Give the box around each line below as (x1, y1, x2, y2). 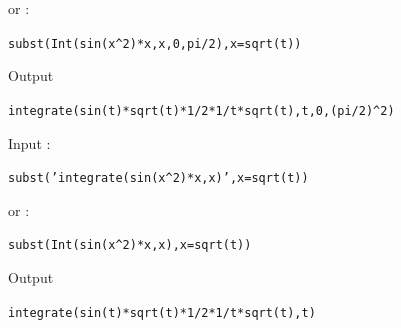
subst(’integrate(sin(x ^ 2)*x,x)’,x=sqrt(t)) (8, 171, 309, 186)
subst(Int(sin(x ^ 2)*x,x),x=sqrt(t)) (8, 238, 252, 253)
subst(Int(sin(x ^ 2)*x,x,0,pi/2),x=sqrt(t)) (8, 36, 302, 51)
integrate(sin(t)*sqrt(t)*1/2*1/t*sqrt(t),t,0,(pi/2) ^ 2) (8, 103, 395, 118)
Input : (8, 132, 51, 153)
